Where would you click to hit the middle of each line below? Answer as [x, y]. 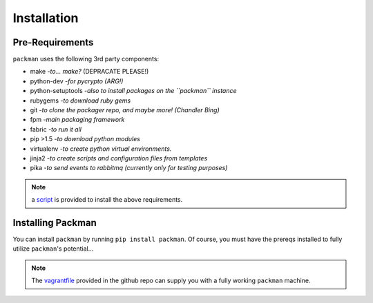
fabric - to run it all [56, 129]
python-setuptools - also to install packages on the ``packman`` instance [134, 91]
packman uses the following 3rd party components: [86, 59]
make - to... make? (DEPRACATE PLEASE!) [89, 72]
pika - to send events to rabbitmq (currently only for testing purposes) [129, 168]
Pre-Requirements [53, 42]
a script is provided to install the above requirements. [107, 200]
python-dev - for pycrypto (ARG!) [77, 81]
